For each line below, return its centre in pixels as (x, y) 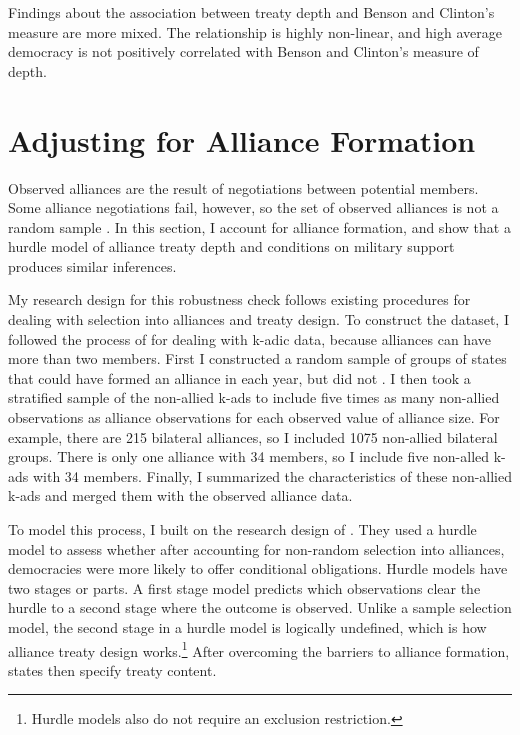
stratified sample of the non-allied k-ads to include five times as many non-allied (254, 397)
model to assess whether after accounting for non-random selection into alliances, (256, 548)
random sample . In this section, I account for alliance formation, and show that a (259, 226)
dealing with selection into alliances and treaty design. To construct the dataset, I (258, 319)
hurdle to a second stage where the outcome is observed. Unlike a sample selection (260, 607)
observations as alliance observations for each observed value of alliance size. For (254, 417)
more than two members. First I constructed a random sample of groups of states (257, 358)
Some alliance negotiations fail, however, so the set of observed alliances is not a (253, 207)
